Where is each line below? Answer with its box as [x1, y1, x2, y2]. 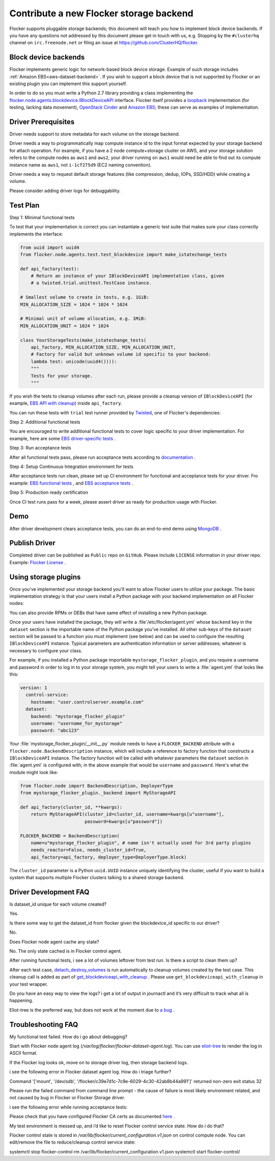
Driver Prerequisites [9, 118, 75, 126]
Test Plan [9, 201, 40, 209]
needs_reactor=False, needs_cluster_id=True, [31, 847, 147, 853]
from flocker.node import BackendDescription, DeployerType [20, 783, 174, 788]
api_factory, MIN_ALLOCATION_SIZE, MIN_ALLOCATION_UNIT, [31, 344, 176, 350]
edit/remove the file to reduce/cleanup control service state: [9, 1139, 136, 1145]
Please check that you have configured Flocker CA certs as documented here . [9, 1114, 175, 1120]
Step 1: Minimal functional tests [9, 214, 75, 220]
